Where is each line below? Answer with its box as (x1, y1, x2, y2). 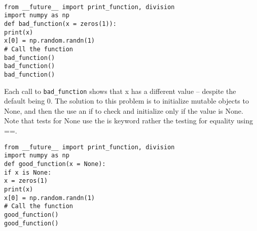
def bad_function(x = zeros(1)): (4, 20, 117, 27)
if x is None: (4, 169, 52, 176)
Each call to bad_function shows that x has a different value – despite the (4, 85, 236, 96)
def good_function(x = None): (4, 160, 106, 168)
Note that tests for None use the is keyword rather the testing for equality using (4, 115, 253, 126)
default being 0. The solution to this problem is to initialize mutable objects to (4, 95, 249, 106)
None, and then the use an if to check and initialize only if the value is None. (4, 105, 243, 116)
